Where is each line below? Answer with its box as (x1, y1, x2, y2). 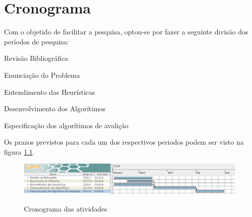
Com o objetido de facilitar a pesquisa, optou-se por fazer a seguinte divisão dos (4, 26, 249, 37)
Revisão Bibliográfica (4, 53, 68, 63)
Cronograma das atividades (24, 203, 108, 214)
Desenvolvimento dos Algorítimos (4, 103, 106, 114)
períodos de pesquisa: (4, 36, 69, 46)
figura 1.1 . (4, 146, 35, 157)
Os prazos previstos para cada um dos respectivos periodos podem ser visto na (4, 137, 244, 147)
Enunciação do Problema (4, 69, 80, 80)
